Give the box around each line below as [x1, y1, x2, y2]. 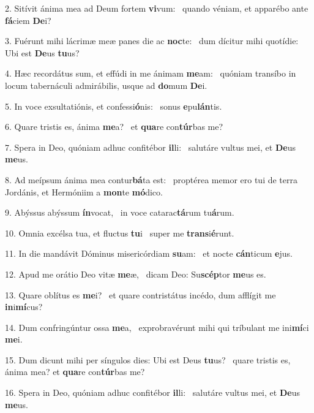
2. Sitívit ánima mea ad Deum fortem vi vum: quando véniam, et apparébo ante [5, 2, 308, 14]
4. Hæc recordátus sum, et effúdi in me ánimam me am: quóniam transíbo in [5, 67, 296, 80]
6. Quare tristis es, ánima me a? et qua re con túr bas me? [5, 120, 223, 133]
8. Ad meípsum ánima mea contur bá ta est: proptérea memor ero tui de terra [5, 173, 298, 186]
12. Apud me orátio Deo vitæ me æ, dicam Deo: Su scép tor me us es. [5, 267, 266, 280]
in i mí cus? [5, 300, 43, 313]
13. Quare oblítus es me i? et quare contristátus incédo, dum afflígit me [5, 288, 276, 301]
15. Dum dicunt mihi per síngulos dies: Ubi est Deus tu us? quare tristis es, [5, 353, 291, 366]
